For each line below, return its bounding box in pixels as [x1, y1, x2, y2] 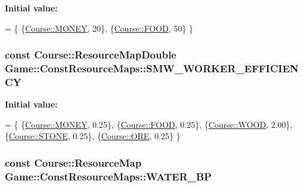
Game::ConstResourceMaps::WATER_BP [5, 168, 212, 183]
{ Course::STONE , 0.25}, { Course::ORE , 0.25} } [5, 130, 181, 142]
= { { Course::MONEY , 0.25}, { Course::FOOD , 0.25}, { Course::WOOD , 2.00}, [5, 118, 293, 130]
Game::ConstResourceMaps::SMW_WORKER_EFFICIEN [5, 61, 299, 76]
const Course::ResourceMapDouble [5, 47, 177, 62]
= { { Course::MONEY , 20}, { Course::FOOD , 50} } [5, 22, 193, 34]
